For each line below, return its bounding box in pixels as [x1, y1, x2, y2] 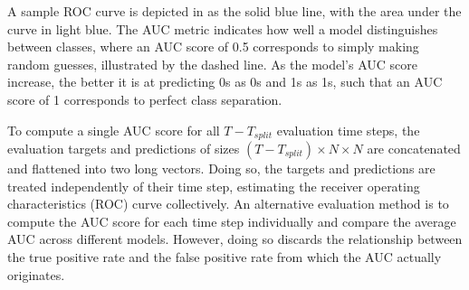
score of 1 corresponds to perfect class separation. [7, 89, 282, 108]
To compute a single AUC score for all [7, 120, 220, 139]
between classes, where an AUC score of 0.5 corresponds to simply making [7, 37, 419, 56]
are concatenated [367, 139, 461, 158]
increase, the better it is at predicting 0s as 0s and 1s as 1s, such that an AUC [7, 72, 443, 91]
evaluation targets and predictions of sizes [7, 139, 240, 158]
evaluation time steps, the [276, 120, 420, 139]
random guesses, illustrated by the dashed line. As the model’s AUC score [7, 54, 417, 73]
